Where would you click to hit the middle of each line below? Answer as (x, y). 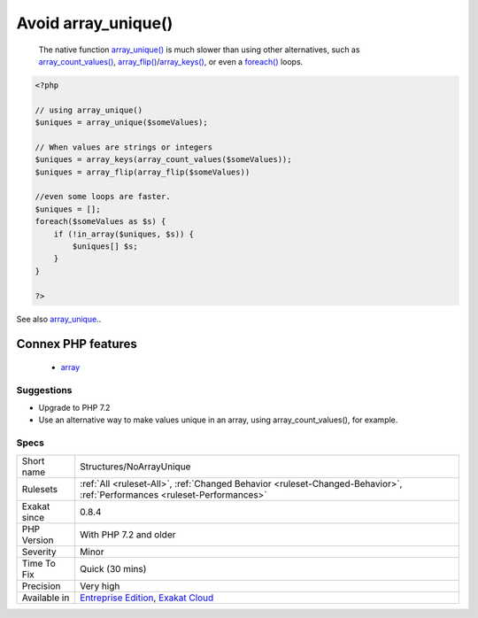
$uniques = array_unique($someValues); (121, 123)
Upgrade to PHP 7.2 (74, 408)
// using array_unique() (89, 110)
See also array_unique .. (59, 319)
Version (38, 540)
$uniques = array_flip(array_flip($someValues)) (143, 172)
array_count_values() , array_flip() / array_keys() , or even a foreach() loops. (171, 61)
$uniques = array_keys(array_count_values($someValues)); (163, 160)
